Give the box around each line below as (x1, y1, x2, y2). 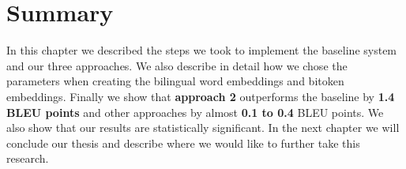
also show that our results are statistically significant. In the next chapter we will (6, 119, 400, 136)
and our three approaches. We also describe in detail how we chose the (6, 57, 348, 73)
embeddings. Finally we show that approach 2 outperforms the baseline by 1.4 (6, 88, 395, 104)
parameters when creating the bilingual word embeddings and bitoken (6, 73, 344, 89)
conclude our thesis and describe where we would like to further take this (6, 134, 360, 151)
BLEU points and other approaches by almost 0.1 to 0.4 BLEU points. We (6, 103, 384, 120)
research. (6, 150, 49, 167)
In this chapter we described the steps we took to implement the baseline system (6, 42, 397, 58)
